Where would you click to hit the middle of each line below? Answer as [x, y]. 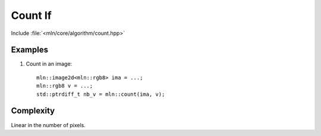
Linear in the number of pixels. [48, 125]
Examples [30, 50]
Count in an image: [49, 64]
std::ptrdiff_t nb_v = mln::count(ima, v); [101, 94]
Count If [31, 15]
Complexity [33, 111]
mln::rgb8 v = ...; [65, 86]
